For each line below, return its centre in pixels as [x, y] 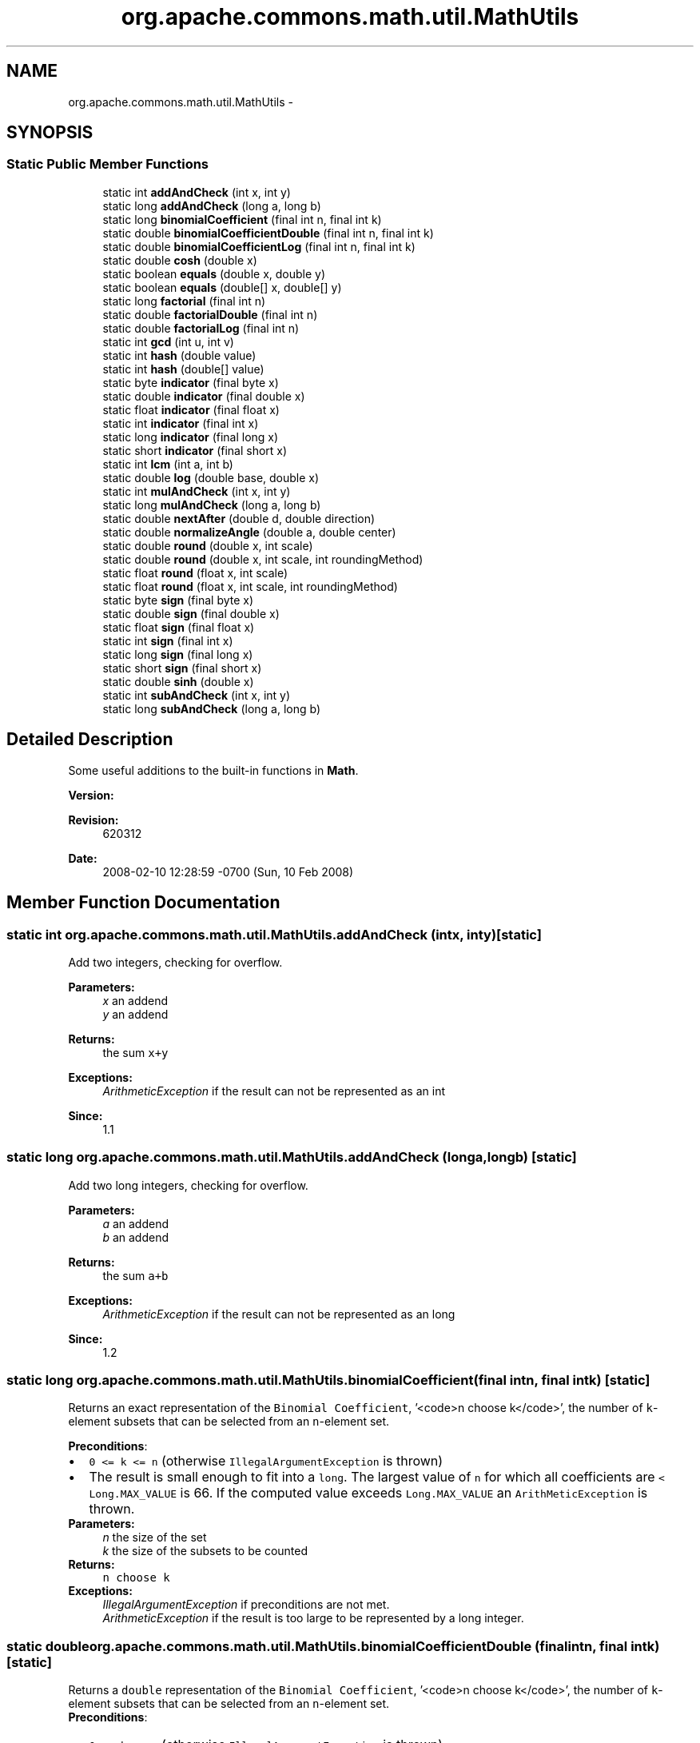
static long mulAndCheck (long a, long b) [212, 505]
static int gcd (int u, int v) [168, 341]
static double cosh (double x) [180, 260]
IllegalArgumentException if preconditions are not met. [246, 1605]
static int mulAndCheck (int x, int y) [197, 491]
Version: [91, 795]
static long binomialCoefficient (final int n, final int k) [242, 219]
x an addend [135, 1000]
